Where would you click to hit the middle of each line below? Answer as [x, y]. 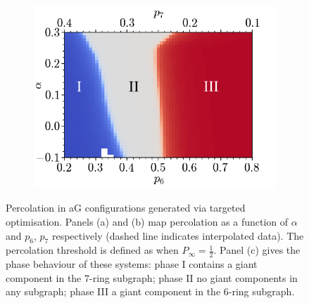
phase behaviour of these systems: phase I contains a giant [132, 264]
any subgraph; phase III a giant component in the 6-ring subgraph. [150, 291]
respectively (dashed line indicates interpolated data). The [178, 235]
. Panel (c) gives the [257, 250]
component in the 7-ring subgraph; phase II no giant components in [152, 277]
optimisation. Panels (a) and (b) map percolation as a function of [147, 221]
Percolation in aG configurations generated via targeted [126, 208]
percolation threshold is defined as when [92, 250]
